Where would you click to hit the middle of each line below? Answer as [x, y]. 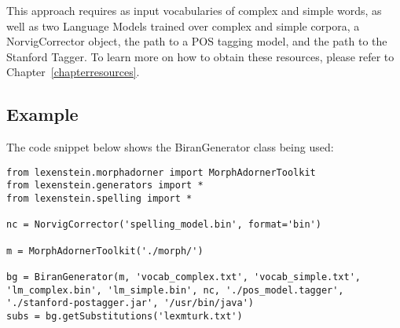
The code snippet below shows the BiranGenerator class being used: [170, 147]
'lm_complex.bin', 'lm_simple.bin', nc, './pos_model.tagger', [175, 290]
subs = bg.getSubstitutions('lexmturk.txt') [125, 316]
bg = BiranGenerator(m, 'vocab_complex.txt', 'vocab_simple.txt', [184, 277]
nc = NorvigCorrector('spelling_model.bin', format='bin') [164, 225]
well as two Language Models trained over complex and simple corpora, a [183, 26]
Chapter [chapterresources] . [73, 72]
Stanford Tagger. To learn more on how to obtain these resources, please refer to [200, 56]
